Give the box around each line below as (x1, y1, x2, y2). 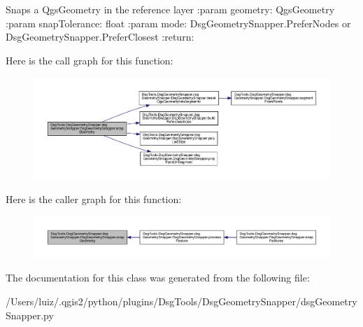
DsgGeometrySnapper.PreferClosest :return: (6, 29, 194, 44)
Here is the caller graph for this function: (6, 192, 182, 207)
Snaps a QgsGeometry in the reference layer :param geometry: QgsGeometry (6, 2, 335, 16)
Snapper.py (6, 307, 54, 322)
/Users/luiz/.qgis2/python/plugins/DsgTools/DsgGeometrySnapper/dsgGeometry (6, 294, 357, 309)
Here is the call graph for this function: (6, 53, 173, 67)
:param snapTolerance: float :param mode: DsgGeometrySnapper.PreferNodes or (6, 15, 351, 30)
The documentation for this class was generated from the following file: (6, 270, 310, 285)
